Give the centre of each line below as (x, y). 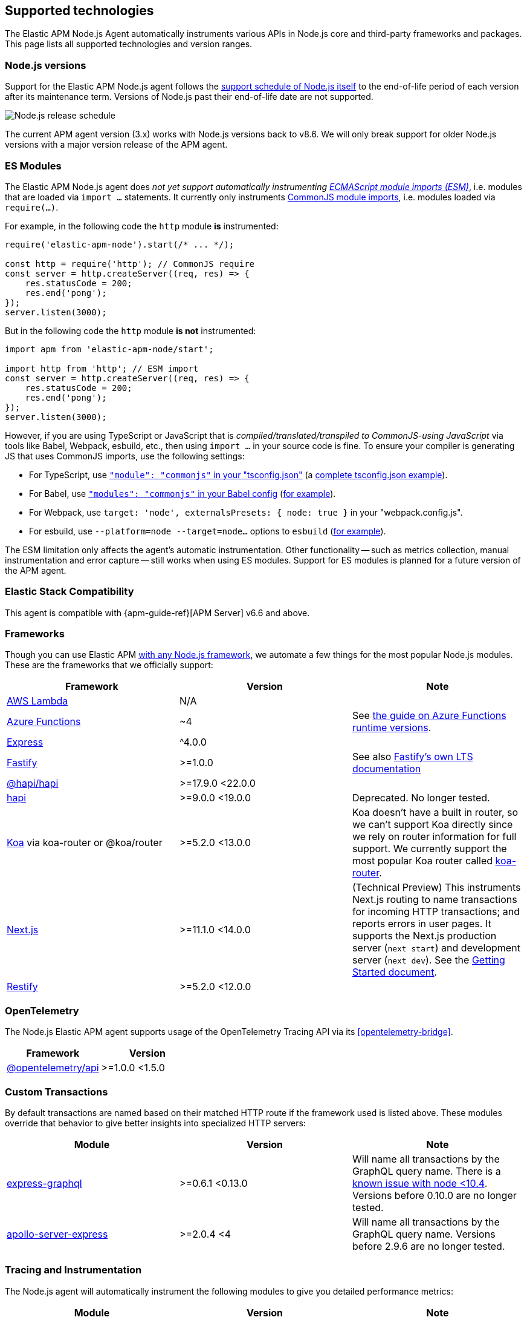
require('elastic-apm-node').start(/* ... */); (120, 244)
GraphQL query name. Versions (424, 1234)
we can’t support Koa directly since (432, 825)
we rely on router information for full (434, 837)
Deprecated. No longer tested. (421, 798)
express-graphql (44, 1183)
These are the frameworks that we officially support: (109, 665)
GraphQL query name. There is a (426, 1171)
